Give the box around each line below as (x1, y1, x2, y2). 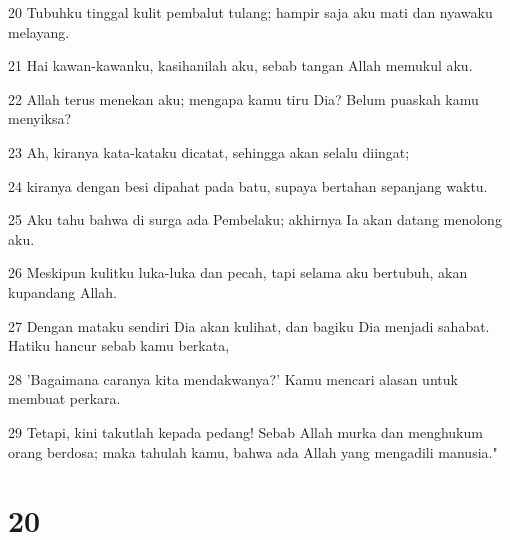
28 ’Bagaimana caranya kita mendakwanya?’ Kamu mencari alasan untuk (8, 368, 458, 389)
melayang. (8, 21, 70, 42)
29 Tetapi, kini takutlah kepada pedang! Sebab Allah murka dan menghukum (8, 421, 483, 442)
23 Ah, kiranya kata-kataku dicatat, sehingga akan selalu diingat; (8, 141, 410, 162)
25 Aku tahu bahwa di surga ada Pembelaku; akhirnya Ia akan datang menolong (8, 209, 502, 230)
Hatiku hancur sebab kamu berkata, (8, 335, 230, 356)
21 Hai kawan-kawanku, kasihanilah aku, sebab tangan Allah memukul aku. (8, 55, 473, 76)
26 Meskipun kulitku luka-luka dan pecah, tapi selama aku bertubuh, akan (8, 262, 468, 283)
